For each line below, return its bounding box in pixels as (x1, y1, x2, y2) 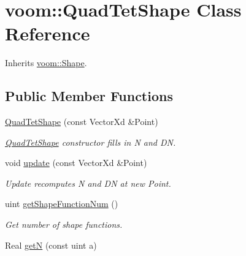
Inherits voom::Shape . (5, 56, 87, 69)
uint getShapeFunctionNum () (5, 197, 118, 210)
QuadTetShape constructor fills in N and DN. (5, 135, 176, 148)
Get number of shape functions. (5, 218, 123, 231)
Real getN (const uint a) (5, 238, 97, 251)
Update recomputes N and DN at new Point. (5, 176, 171, 189)
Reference (5, 21, 90, 46)
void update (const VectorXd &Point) (5, 156, 147, 169)
